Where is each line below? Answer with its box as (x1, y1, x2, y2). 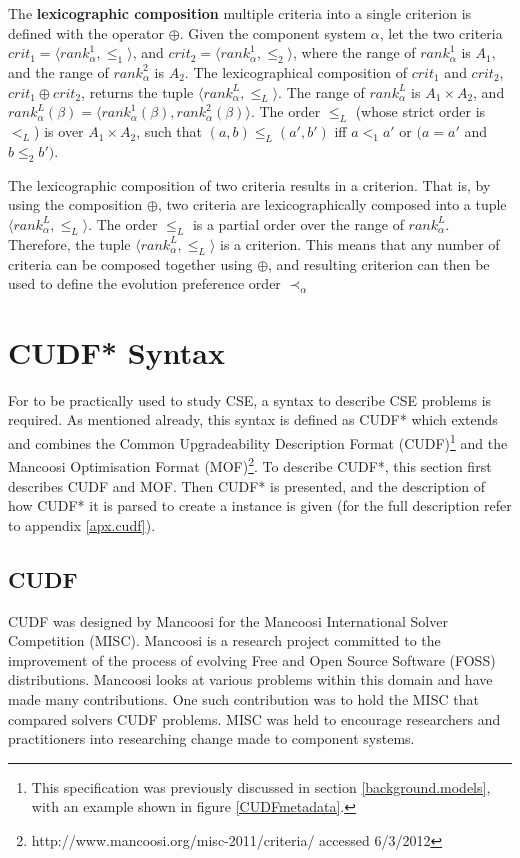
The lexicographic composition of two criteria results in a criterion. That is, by (8, 174, 491, 195)
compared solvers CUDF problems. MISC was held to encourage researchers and (8, 708, 501, 729)
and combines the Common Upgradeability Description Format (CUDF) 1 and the (8, 430, 508, 453)
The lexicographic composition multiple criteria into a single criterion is (8, 3, 472, 23)
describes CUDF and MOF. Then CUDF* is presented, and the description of (8, 475, 486, 496)
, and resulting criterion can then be (268, 253, 490, 274)
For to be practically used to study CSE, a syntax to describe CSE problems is (8, 389, 492, 410)
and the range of (8, 61, 109, 82)
